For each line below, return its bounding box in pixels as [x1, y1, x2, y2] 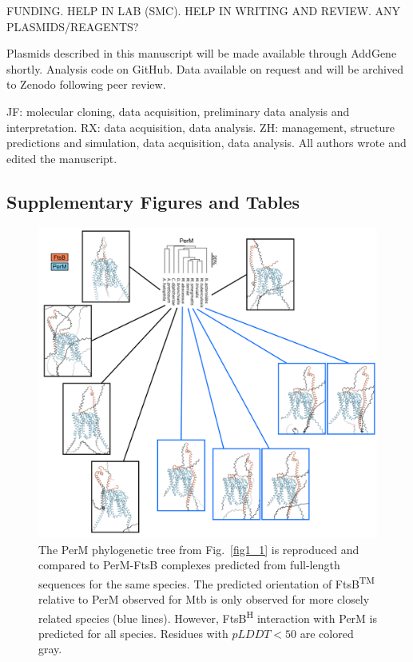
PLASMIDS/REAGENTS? [6, 18, 139, 34]
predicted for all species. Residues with [38, 624, 228, 641]
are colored [300, 624, 354, 641]
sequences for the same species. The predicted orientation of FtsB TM [38, 572, 375, 592]
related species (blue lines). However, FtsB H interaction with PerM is [38, 607, 378, 626]
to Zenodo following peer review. [6, 76, 166, 93]
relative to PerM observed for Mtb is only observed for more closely [38, 590, 370, 607]
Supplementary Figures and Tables [6, 189, 300, 213]
